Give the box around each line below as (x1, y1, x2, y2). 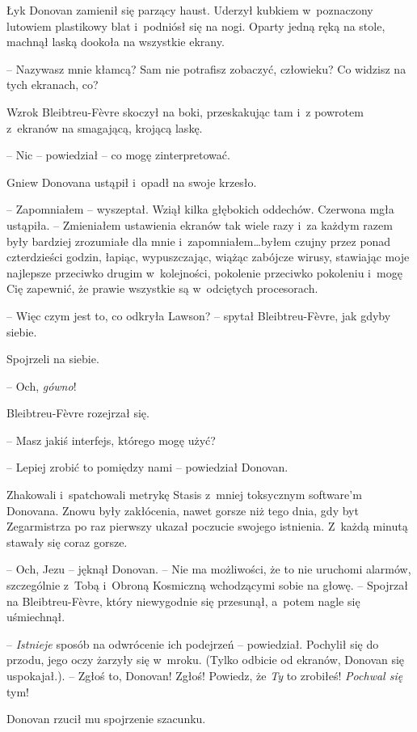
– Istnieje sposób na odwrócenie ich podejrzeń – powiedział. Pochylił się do (6, 635, 379, 652)
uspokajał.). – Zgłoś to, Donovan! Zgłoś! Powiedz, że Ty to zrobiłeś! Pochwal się (6, 667, 403, 683)
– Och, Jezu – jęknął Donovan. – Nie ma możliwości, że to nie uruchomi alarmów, (6, 561, 411, 578)
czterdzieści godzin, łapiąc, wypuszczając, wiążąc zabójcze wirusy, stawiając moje (6, 248, 410, 265)
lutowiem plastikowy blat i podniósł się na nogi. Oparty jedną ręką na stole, (6, 17, 385, 34)
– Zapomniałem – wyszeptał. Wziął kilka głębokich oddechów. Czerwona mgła (6, 201, 394, 218)
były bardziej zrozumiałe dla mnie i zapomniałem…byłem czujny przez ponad (6, 232, 391, 249)
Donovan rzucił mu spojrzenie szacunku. (6, 710, 206, 727)
